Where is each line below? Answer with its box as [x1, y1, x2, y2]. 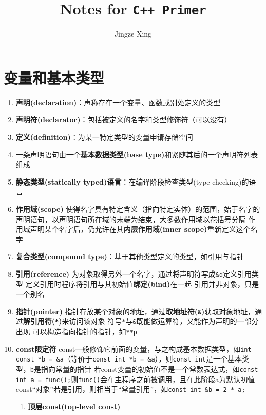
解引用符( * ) [23, 316, 62, 327]
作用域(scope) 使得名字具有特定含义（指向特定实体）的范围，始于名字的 [15, 203, 260, 214]
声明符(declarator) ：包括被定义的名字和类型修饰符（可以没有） [15, 114, 232, 125]
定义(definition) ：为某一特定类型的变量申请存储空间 [15, 131, 193, 142]
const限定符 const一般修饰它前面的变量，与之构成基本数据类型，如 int [15, 343, 252, 354]
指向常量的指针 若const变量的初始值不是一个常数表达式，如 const [41, 364, 258, 374]
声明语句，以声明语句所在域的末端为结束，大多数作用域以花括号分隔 [15, 213, 246, 224]
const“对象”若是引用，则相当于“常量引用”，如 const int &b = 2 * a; [15, 384, 245, 394]
